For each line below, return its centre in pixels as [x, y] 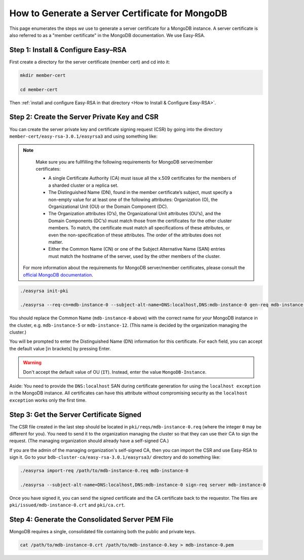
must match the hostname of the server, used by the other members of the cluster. [135, 256]
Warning [32, 363]
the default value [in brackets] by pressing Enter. [60, 348]
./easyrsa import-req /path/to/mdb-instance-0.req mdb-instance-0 [104, 471]
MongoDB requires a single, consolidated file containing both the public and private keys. [103, 532]
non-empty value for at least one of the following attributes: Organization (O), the [133, 199]
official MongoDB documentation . [58, 275]
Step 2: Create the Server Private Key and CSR [84, 117]
